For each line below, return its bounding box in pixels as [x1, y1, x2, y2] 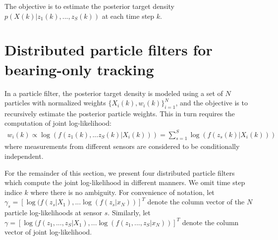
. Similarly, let [108, 207, 151, 218]
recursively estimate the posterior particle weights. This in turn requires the [4, 108, 235, 118]
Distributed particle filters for [4, 40, 213, 60]
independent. [4, 151, 44, 161]
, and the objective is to [175, 97, 248, 108]
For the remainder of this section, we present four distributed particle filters [4, 167, 235, 178]
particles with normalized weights [4, 97, 106, 108]
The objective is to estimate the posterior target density [4, 1, 174, 11]
